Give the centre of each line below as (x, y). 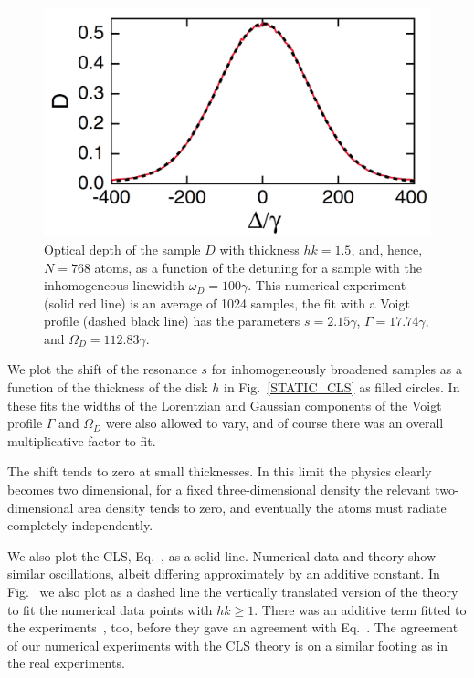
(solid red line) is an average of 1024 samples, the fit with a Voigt (227, 302)
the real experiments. (66, 663)
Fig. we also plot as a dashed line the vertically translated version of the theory (233, 592)
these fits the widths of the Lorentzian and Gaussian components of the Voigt (225, 405)
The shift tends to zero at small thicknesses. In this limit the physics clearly (220, 471)
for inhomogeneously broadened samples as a (337, 369)
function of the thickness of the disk (108, 387)
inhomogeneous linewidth (115, 285)
